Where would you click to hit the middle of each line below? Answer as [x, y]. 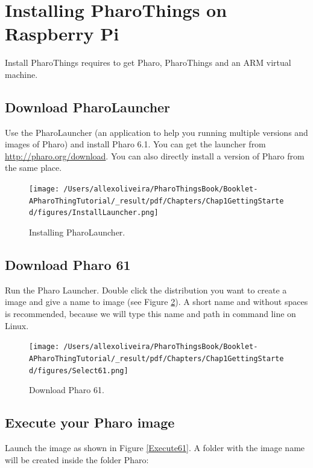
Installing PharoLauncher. [77, 232]
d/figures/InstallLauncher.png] [94, 213]
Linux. [17, 325]
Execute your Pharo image [90, 422]
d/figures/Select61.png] [79, 370]
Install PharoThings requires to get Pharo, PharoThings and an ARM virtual [148, 63]
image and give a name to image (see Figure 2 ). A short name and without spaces [156, 302]
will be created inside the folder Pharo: [77, 459]
